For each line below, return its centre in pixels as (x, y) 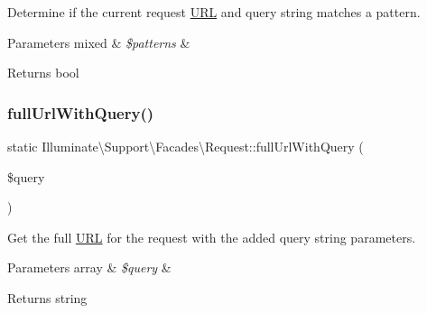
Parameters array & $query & (89, 267)
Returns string (47, 297)
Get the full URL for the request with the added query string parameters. (212, 237)
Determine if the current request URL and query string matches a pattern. (214, 12)
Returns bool (43, 73)
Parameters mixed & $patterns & (99, 42)
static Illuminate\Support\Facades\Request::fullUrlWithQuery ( (186, 146)
